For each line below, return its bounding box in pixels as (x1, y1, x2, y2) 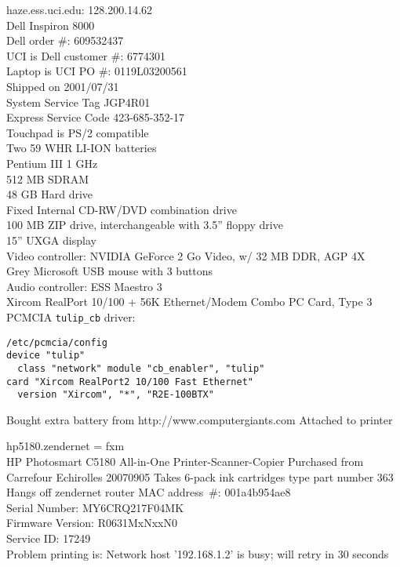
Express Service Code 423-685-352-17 (6, 109, 185, 125)
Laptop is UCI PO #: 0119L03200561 (6, 63, 187, 79)
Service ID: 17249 (6, 529, 91, 546)
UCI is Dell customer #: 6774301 (6, 47, 165, 64)
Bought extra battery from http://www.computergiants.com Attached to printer (6, 411, 393, 427)
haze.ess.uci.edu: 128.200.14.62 (6, 2, 153, 17)
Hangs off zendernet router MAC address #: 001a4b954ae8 (6, 484, 291, 500)
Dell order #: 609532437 (6, 32, 124, 49)
